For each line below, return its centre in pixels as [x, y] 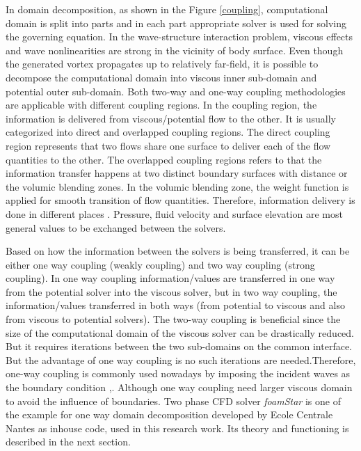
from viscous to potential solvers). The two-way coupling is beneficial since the [173, 319]
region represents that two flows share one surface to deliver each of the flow [168, 145]
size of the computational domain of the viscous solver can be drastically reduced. [180, 332]
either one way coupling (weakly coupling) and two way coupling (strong [160, 264]
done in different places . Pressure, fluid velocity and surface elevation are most [174, 213]
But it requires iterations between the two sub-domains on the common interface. [179, 346]
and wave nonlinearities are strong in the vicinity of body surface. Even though [175, 50]
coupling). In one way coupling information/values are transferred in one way [170, 278]
